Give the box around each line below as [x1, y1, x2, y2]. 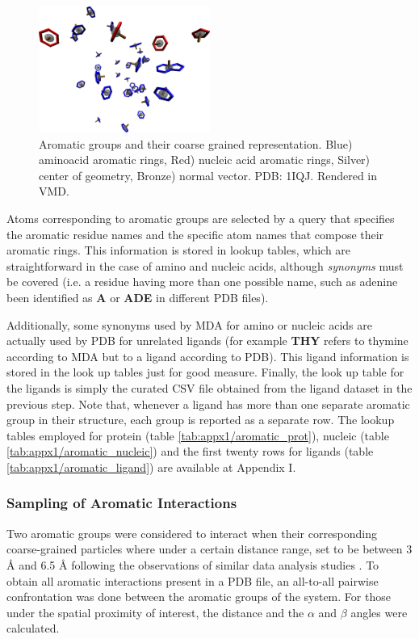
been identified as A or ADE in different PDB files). [6, 288, 269, 305]
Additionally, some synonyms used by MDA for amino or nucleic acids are [6, 316, 372, 333]
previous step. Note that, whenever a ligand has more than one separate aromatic [6, 395, 410, 412]
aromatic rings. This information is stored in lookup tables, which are [6, 242, 351, 259]
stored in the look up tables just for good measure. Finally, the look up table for [6, 364, 404, 380]
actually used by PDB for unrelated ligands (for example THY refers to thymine [6, 332, 409, 349]
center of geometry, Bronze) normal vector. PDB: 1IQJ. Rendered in [39, 166, 378, 183]
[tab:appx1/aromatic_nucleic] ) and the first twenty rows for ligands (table [6, 443, 374, 460]
